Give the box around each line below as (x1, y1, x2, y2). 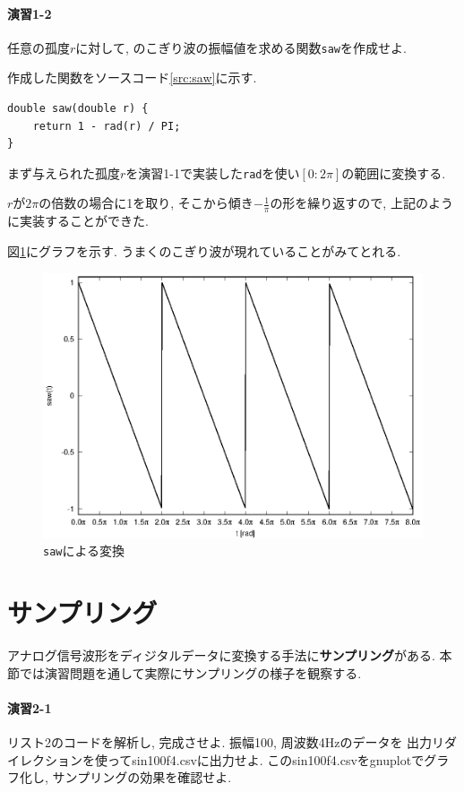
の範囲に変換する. (341, 163, 446, 182)
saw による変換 (43, 541, 125, 560)
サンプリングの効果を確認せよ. (52, 768, 232, 787)
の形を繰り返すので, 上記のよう (270, 194, 453, 212)
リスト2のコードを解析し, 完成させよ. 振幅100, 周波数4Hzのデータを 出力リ (7, 732, 445, 751)
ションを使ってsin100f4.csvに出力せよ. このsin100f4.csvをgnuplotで (44, 750, 425, 769)
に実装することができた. (7, 211, 149, 230)
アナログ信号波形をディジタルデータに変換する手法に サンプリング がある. (7, 645, 435, 664)
